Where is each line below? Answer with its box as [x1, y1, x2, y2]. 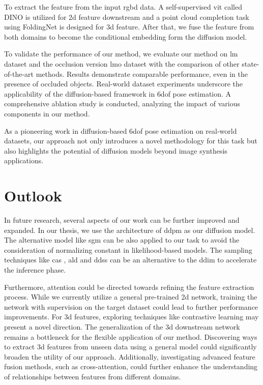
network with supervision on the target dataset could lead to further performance [4, 301, 258, 312]
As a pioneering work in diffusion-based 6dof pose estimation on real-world [4, 125, 237, 136]
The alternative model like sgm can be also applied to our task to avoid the [4, 234, 240, 245]
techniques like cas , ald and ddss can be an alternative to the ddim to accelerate [4, 254, 257, 265]
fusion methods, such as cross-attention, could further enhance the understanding [4, 361, 258, 372]
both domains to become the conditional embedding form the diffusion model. [4, 31, 247, 42]
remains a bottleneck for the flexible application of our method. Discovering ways [4, 331, 257, 342]
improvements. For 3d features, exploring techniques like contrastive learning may [4, 311, 259, 322]
